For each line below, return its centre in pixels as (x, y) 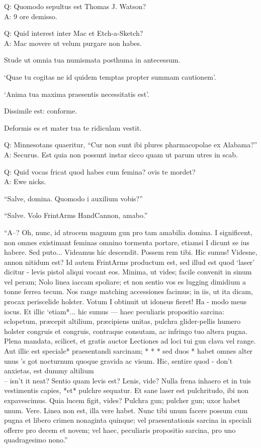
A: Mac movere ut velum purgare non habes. (73, 43)
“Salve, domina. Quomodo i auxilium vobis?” (73, 198)
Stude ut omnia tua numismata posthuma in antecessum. (92, 60)
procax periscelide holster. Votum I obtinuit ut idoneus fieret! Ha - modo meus (125, 301)
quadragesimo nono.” (36, 440)
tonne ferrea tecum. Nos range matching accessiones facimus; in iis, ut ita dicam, (128, 291)
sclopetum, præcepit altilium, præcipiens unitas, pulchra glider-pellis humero (122, 321)
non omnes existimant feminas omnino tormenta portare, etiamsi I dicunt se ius (127, 242)
